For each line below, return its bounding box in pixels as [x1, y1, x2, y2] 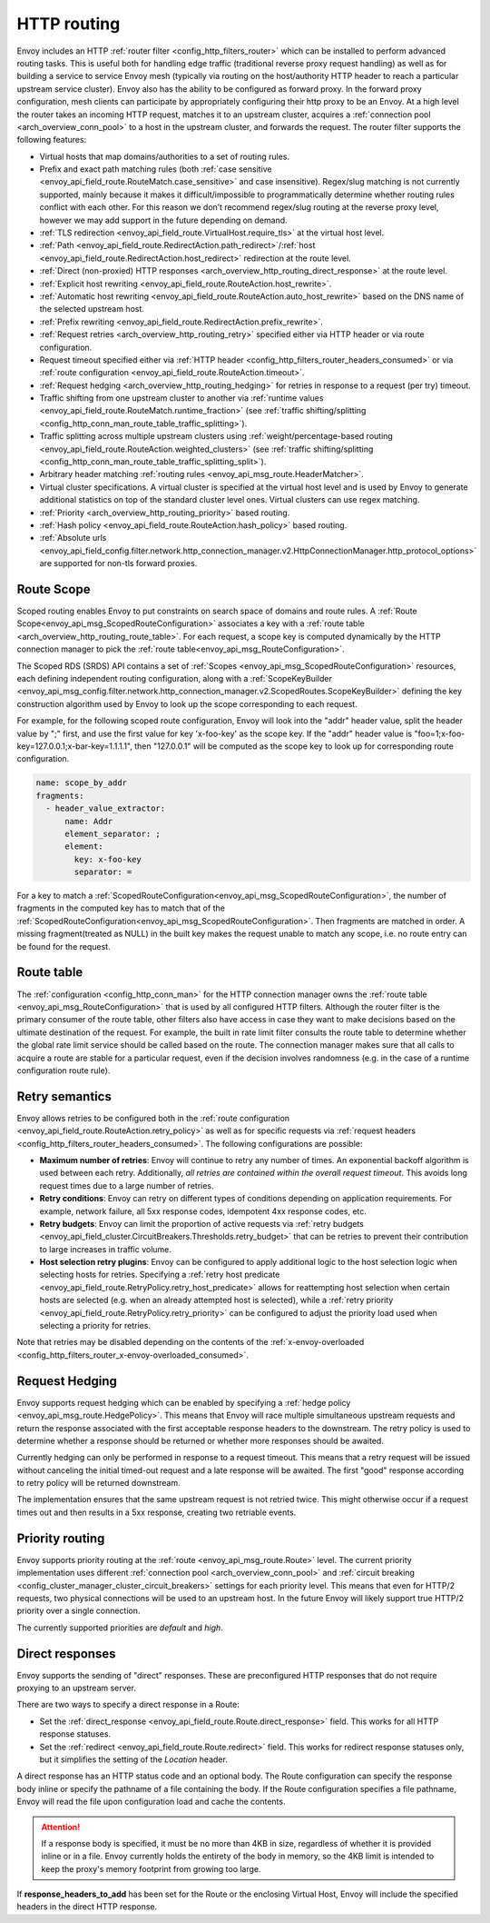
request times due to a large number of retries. [39, 1180, 214, 1191]
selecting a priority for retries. [39, 1320, 152, 1331]
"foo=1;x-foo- [414, 728, 465, 739]
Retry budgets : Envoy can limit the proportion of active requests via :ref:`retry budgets [39, 1218, 365, 1229]
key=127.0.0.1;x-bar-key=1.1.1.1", [16, 741, 133, 752]
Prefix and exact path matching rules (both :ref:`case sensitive [39, 164, 272, 174]
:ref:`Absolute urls [39, 533, 107, 543]
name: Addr [64, 816, 113, 826]
